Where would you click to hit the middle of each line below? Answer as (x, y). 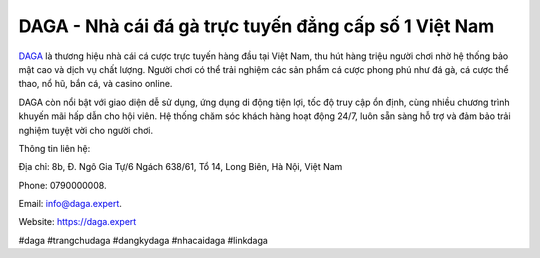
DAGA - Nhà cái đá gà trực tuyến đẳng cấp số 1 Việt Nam (256, 26)
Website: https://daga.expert (77, 222)
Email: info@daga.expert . (70, 204)
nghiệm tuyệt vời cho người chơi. (86, 130)
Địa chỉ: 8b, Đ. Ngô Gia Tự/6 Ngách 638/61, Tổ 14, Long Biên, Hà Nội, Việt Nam (180, 167)
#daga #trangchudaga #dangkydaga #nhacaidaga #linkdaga (143, 240)
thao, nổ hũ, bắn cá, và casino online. (95, 84)
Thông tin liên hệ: (54, 148)
